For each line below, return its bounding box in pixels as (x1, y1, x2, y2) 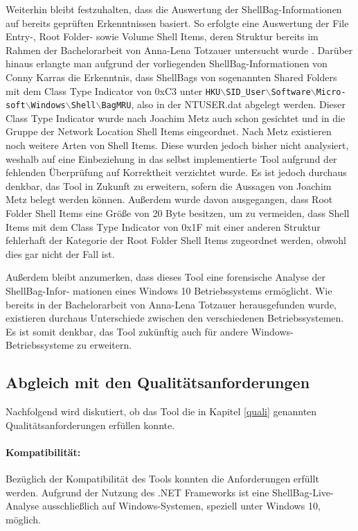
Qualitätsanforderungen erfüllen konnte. (6, 417, 175, 432)
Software (271, 87, 311, 97)
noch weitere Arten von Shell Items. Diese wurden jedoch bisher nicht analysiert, (6, 138, 349, 153)
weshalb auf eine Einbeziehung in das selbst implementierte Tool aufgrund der (6, 151, 337, 166)
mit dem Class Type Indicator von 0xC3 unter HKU (6, 83, 221, 98)
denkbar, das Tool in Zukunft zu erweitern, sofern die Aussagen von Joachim (6, 178, 332, 193)
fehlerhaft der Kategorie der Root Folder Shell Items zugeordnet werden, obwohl (6, 233, 346, 247)
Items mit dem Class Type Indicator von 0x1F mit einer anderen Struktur (6, 219, 321, 234)
